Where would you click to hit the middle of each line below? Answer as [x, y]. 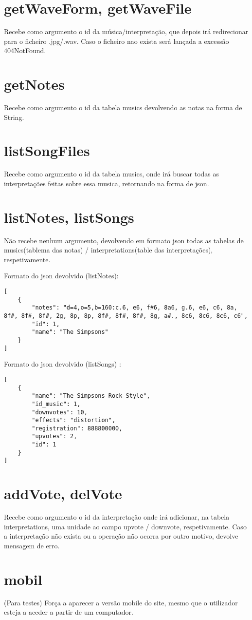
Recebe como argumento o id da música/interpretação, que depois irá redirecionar [126, 31]
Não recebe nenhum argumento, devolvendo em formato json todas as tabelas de [124, 240]
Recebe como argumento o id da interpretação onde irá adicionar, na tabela [117, 517]
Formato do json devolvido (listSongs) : [63, 364]
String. [14, 117]
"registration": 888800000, [77, 428]
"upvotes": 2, [54, 436]
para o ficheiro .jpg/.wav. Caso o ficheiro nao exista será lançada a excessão [117, 41]
